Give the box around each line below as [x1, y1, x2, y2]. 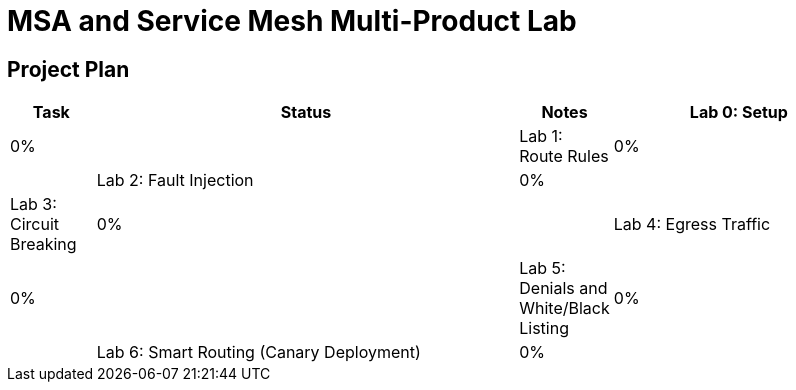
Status [280, 102, 332, 123]
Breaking [10, 234, 77, 255]
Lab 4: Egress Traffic [613, 214, 771, 235]
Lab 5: [519, 258, 566, 279]
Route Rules [519, 146, 609, 167]
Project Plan [7, 56, 130, 82]
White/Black [519, 298, 610, 319]
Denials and [519, 278, 608, 299]
